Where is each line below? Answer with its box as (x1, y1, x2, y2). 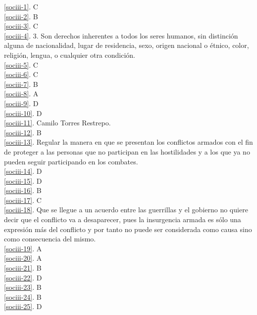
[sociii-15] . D (4, 175, 42, 186)
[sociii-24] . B (4, 291, 42, 302)
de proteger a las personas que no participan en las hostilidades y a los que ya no (4, 146, 250, 157)
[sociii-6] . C (4, 69, 38, 79)
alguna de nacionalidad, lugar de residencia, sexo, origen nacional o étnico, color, (4, 40, 249, 50)
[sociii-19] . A (4, 243, 42, 253)
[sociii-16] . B (4, 185, 42, 196)
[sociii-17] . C (4, 195, 42, 205)
